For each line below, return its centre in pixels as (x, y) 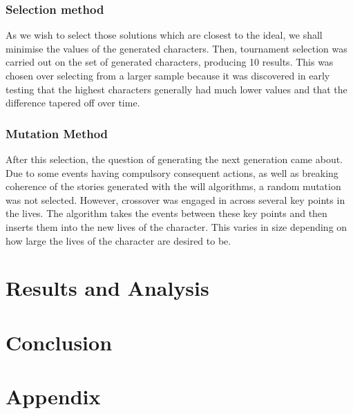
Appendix (53, 396)
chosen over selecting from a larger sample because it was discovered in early (168, 75)
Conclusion (59, 342)
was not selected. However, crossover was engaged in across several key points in (175, 199)
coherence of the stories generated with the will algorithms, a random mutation (173, 186)
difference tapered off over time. (73, 103)
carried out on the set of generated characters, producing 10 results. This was (170, 62)
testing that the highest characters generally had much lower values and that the (176, 89)
